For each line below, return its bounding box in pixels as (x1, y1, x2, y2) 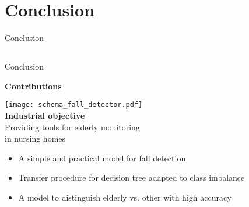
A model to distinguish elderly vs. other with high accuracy (18, 191, 232, 203)
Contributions (5, 80, 62, 92)
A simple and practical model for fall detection (18, 151, 186, 164)
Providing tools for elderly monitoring (5, 120, 140, 133)
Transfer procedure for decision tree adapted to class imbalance (18, 171, 245, 184)
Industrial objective (5, 109, 85, 121)
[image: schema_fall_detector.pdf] (5, 101, 143, 109)
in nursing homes (5, 132, 66, 144)
